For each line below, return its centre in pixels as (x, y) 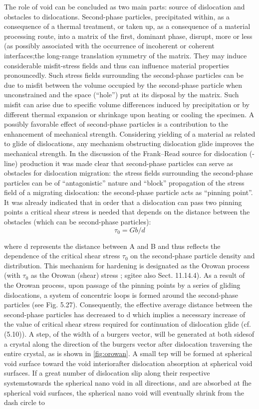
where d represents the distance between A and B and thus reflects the (112, 246)
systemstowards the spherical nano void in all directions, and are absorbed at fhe (128, 382)
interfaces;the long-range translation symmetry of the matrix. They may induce (126, 55)
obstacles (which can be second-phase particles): (78, 222)
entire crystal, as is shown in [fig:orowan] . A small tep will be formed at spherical (128, 353)
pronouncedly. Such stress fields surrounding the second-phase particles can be (124, 75)
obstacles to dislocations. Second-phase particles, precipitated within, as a (117, 16)
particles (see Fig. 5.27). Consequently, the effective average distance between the (128, 305)
